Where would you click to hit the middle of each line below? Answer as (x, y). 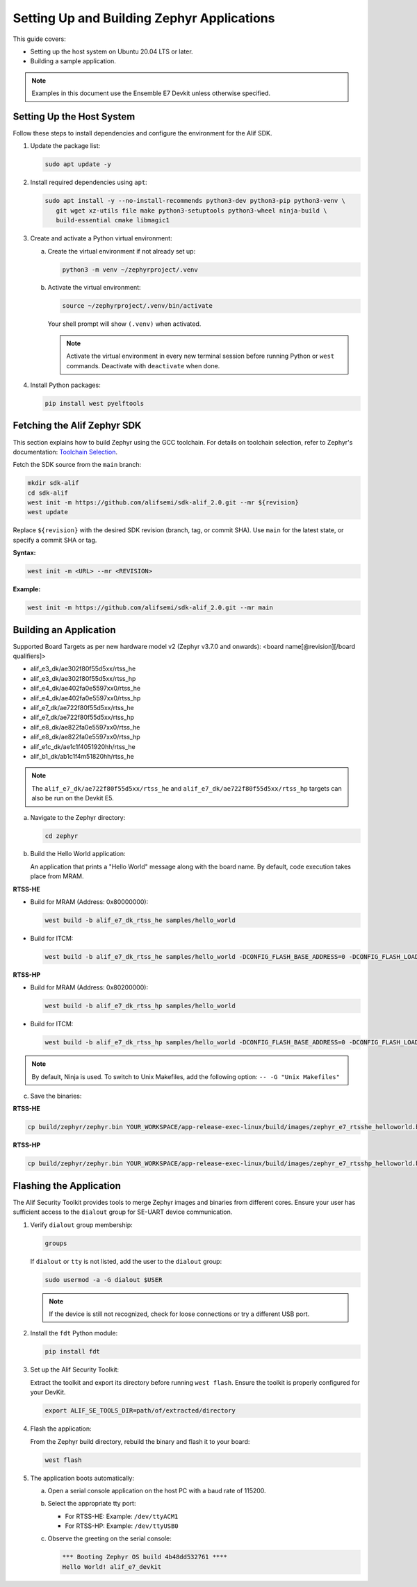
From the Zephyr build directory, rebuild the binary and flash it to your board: (140, 1441)
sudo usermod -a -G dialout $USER (104, 1280)
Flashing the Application (67, 1186)
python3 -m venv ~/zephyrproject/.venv (130, 270)
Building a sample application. (73, 61)
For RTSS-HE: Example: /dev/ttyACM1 (122, 1516)
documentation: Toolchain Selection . (65, 452)
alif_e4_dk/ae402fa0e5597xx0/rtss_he (85, 689)
